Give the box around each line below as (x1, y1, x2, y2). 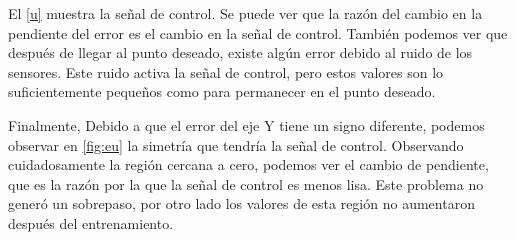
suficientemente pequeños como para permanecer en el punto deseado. (8, 81, 436, 102)
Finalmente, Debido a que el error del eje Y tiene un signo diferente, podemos (8, 114, 485, 135)
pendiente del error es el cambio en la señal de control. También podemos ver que (8, 22, 508, 43)
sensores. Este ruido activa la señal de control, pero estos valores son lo (8, 61, 444, 82)
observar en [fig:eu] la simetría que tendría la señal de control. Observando (8, 134, 464, 155)
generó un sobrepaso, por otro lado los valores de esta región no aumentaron (8, 193, 475, 214)
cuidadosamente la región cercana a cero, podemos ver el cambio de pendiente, (8, 154, 489, 175)
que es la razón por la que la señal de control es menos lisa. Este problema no (8, 173, 484, 194)
